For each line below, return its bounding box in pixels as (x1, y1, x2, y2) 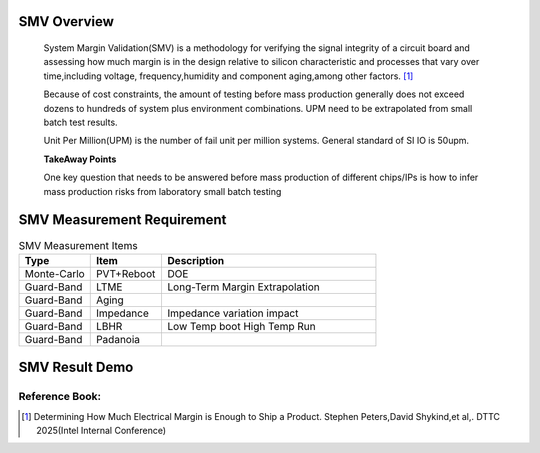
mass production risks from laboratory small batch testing (43, 185, 282, 197)
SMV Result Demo (18, 359, 134, 376)
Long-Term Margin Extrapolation (167, 280, 320, 294)
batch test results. (43, 116, 119, 128)
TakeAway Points (43, 153, 117, 165)
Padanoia (95, 332, 140, 346)
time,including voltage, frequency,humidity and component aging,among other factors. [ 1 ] (43, 70, 414, 82)
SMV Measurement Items (18, 238, 139, 252)
